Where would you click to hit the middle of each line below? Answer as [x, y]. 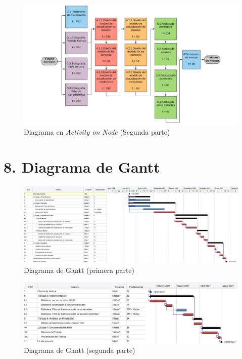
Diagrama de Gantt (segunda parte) [80, 350]
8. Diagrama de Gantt [82, 166]
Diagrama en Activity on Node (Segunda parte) [97, 132]
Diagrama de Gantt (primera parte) [79, 270]
